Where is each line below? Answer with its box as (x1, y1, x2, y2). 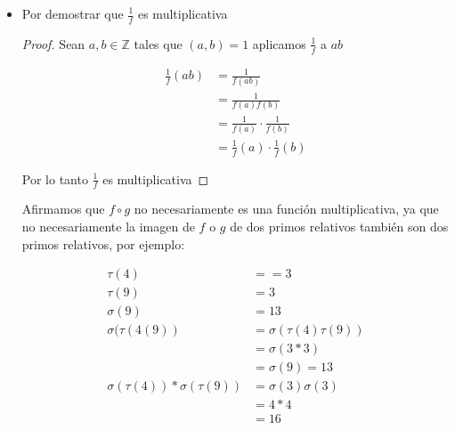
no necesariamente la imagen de (21, 217, 195, 236)
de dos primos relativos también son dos (230, 217, 449, 236)
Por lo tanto (21, 169, 88, 188)
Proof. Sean (21, 34, 85, 53)
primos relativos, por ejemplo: (21, 234, 185, 253)
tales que (134, 34, 183, 53)
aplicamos (252, 34, 306, 53)
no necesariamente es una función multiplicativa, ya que (134, 199, 439, 218)
